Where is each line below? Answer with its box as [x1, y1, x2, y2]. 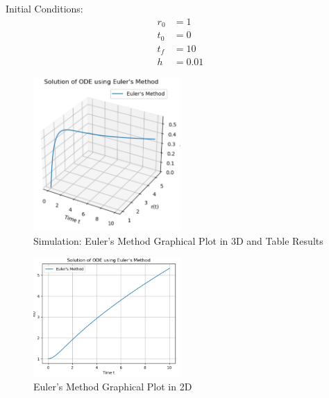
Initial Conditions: [6, 1, 83, 15]
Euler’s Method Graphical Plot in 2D [33, 379, 192, 393]
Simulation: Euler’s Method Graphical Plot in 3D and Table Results [33, 233, 323, 248]
